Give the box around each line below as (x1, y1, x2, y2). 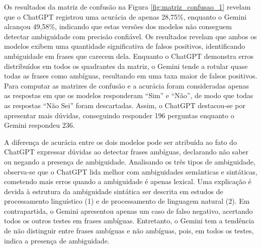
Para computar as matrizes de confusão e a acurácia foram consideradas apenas (4, 80, 249, 91)
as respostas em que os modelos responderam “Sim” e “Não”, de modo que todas (4, 90, 253, 101)
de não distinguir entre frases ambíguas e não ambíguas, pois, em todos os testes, (4, 225, 254, 236)
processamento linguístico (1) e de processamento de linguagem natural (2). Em (4, 196, 250, 206)
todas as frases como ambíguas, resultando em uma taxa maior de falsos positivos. (4, 70, 257, 81)
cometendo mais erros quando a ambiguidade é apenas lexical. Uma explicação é (4, 176, 251, 187)
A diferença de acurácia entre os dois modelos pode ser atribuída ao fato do (4, 136, 237, 147)
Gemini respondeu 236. (4, 120, 75, 130)
